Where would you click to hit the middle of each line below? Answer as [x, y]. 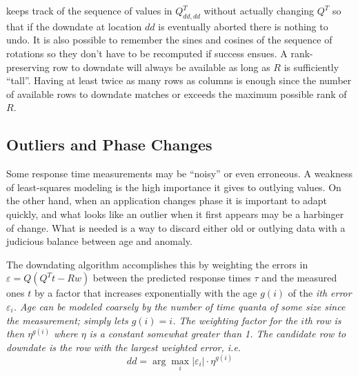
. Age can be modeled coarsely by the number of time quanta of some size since [179, 306]
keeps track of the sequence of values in [89, 10]
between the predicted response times [172, 278]
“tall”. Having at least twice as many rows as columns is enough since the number [179, 80]
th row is [323, 320]
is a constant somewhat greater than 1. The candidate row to [218, 334]
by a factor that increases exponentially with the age [146, 293]
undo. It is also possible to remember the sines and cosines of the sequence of [169, 40]
